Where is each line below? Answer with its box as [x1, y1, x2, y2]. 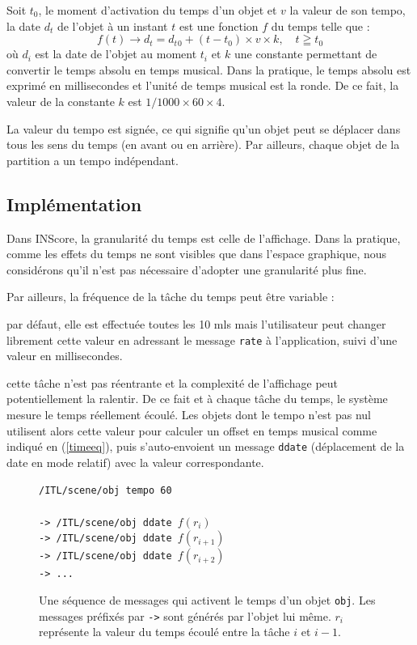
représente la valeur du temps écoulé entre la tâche [39, 623, 290, 640]
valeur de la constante [6, 92, 115, 109]
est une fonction [179, 17, 259, 34]
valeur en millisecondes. [6, 347, 123, 364]
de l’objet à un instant [57, 17, 168, 34]
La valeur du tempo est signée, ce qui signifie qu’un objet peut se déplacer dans [6, 120, 401, 137]
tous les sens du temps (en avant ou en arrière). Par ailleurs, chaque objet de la [6, 136, 400, 153]
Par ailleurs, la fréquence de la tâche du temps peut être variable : [6, 288, 335, 305]
